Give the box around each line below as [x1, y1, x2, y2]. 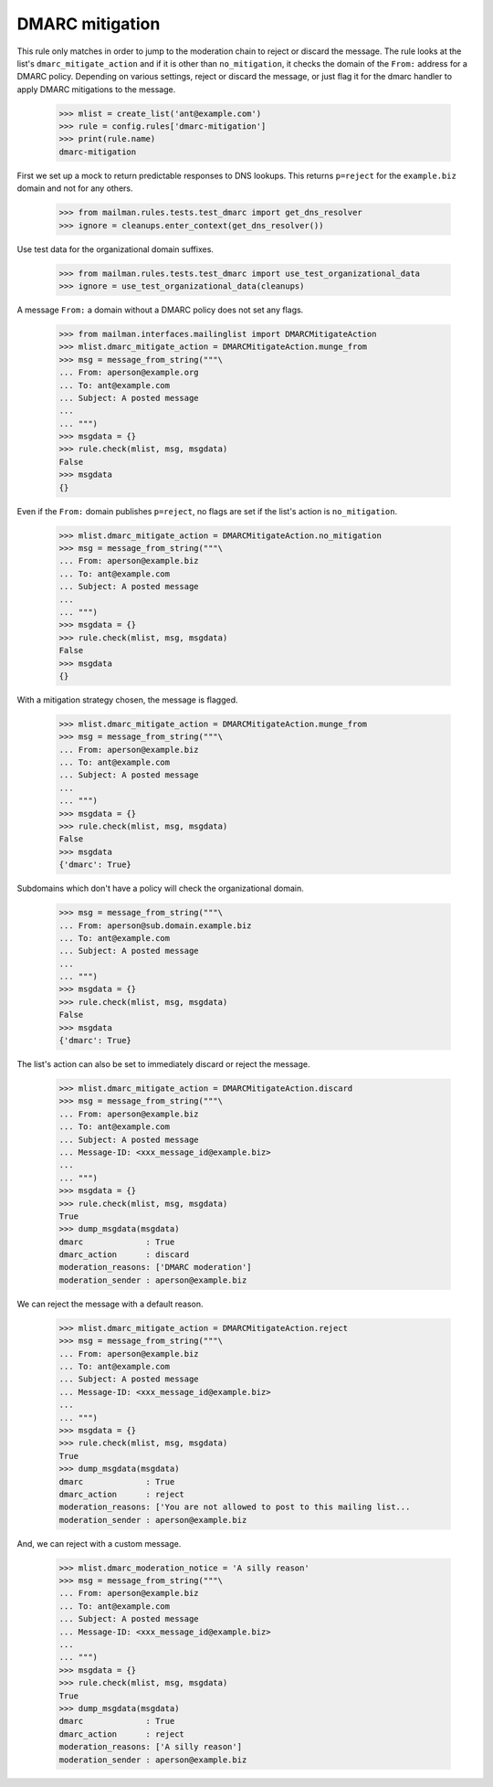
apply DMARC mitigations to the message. [16, 83, 176, 95]
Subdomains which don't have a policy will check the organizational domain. [16, 883, 305, 894]
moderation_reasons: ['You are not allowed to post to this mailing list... [58, 1502, 411, 1512]
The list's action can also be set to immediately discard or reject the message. [16, 1059, 310, 1070]
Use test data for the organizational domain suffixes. [16, 243, 215, 255]
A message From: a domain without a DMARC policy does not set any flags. [16, 304, 304, 315]
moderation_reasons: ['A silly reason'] [58, 1741, 242, 1752]
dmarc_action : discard [58, 1250, 190, 1260]
